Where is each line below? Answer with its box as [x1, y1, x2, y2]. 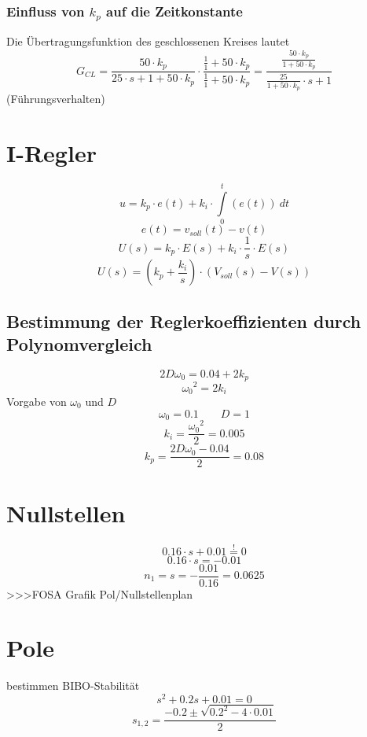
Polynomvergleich [6, 332, 152, 356]
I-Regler [6, 137, 97, 169]
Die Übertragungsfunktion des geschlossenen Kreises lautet [6, 33, 290, 50]
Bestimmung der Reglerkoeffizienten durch [6, 308, 361, 333]
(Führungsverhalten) [6, 90, 105, 107]
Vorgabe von [6, 392, 67, 409]
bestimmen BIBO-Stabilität [6, 677, 140, 694]
